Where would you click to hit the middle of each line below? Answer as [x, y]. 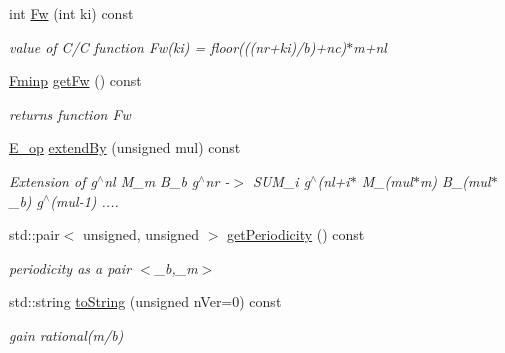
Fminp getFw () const [75, 80]
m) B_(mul [455, 180]
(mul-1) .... [84, 200]
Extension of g [53, 180]
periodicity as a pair [70, 267]
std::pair [34, 234]
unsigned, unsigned [141, 234]
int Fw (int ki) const [71, 13]
